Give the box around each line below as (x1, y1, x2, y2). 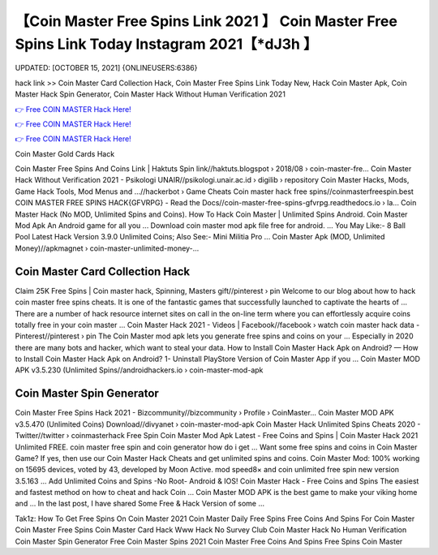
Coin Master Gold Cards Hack (15, 148, 115, 158)
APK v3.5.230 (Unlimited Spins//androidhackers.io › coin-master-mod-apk (15, 365, 264, 375)
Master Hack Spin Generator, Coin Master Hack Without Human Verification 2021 (15, 89, 286, 99)
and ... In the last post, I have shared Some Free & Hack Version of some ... (15, 499, 265, 509)
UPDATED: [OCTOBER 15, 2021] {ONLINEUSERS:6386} (15, 63, 198, 73)
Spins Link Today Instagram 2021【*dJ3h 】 (15, 35, 318, 53)
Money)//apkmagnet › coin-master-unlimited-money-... (15, 243, 200, 253)
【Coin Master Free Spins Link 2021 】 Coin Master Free (15, 12, 397, 30)
